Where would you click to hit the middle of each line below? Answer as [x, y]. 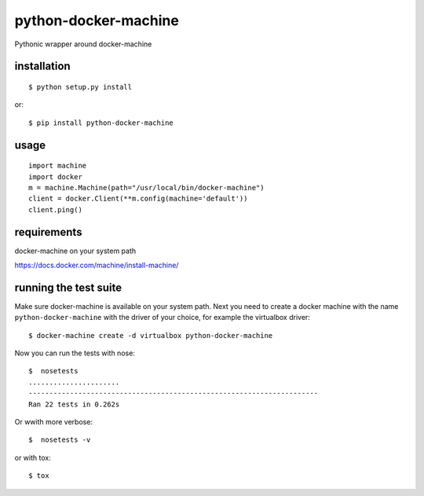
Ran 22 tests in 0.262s [74, 404]
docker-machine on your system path [75, 251]
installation [42, 66]
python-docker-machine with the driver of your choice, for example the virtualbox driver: [162, 318]
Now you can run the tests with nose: [75, 353]
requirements [48, 232]
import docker [55, 176]
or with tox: [33, 457]
